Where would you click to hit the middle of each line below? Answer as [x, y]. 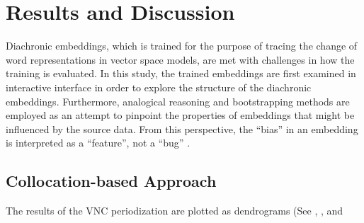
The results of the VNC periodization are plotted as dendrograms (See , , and [175, 211]
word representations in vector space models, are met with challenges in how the [180, 59]
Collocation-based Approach [111, 181]
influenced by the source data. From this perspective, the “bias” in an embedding [182, 128]
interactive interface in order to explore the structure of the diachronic [159, 87]
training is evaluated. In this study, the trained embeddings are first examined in [181, 73]
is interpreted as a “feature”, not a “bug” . [98, 143]
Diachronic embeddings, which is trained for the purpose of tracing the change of [182, 46]
